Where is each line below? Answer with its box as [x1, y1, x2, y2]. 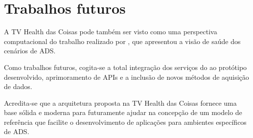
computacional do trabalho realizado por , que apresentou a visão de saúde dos [4, 36, 241, 46]
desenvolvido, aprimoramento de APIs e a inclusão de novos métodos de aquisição [4, 71, 249, 82]
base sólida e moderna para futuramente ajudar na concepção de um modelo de [4, 107, 242, 117]
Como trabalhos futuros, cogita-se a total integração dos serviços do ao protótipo [4, 62, 247, 72]
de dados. [4, 81, 32, 92]
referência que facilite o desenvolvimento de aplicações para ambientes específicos [4, 116, 247, 127]
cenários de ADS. [4, 46, 56, 56]
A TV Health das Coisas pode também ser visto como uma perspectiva [4, 26, 217, 37]
